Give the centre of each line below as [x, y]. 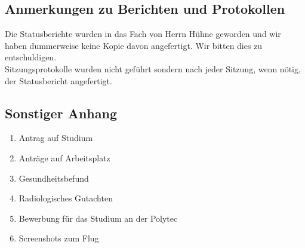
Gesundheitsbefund [54, 178]
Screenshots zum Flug [59, 238]
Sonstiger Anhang [61, 113]
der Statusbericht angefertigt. [58, 80]
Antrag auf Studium [56, 138]
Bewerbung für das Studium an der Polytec [98, 218]
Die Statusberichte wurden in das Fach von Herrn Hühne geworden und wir [143, 34]
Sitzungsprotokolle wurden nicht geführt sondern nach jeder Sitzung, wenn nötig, [153, 68]
